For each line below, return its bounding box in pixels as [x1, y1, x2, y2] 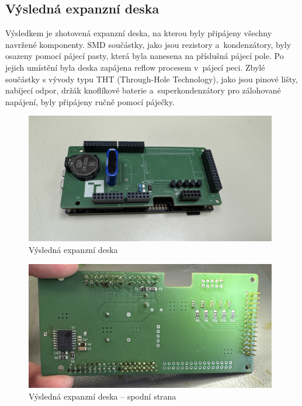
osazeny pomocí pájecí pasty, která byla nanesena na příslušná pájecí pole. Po [5, 50, 284, 62]
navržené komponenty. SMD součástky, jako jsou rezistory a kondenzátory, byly [5, 38, 291, 50]
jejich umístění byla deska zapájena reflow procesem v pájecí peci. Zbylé [5, 61, 265, 73]
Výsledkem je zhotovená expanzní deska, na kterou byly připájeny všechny [5, 27, 272, 39]
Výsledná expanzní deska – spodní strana [29, 390, 176, 402]
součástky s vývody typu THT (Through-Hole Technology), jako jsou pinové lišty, [5, 72, 298, 85]
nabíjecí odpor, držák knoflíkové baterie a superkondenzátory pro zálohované [5, 84, 281, 96]
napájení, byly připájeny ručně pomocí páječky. [5, 95, 175, 107]
